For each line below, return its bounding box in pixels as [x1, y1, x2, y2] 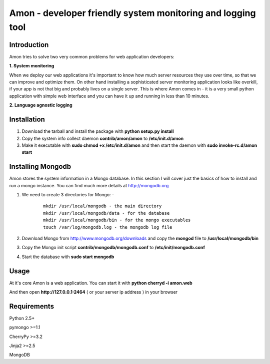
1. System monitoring [9, 63, 54, 69]
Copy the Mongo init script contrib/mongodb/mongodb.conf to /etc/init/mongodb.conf [21, 245, 205, 251]
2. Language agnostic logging [9, 102, 72, 108]
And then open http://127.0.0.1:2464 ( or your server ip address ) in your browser [9, 289, 177, 295]
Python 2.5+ [9, 315, 35, 321]
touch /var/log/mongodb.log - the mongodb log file [43, 224, 172, 230]
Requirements [9, 302, 54, 311]
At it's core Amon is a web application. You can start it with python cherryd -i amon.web [9, 280, 192, 286]
